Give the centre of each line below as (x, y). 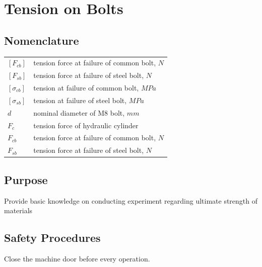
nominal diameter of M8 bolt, (79, 112)
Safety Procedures (52, 238)
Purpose (26, 179)
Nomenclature (42, 40)
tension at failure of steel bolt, (80, 100)
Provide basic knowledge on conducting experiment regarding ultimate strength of (131, 200)
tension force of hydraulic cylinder (86, 125)
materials (18, 210)
